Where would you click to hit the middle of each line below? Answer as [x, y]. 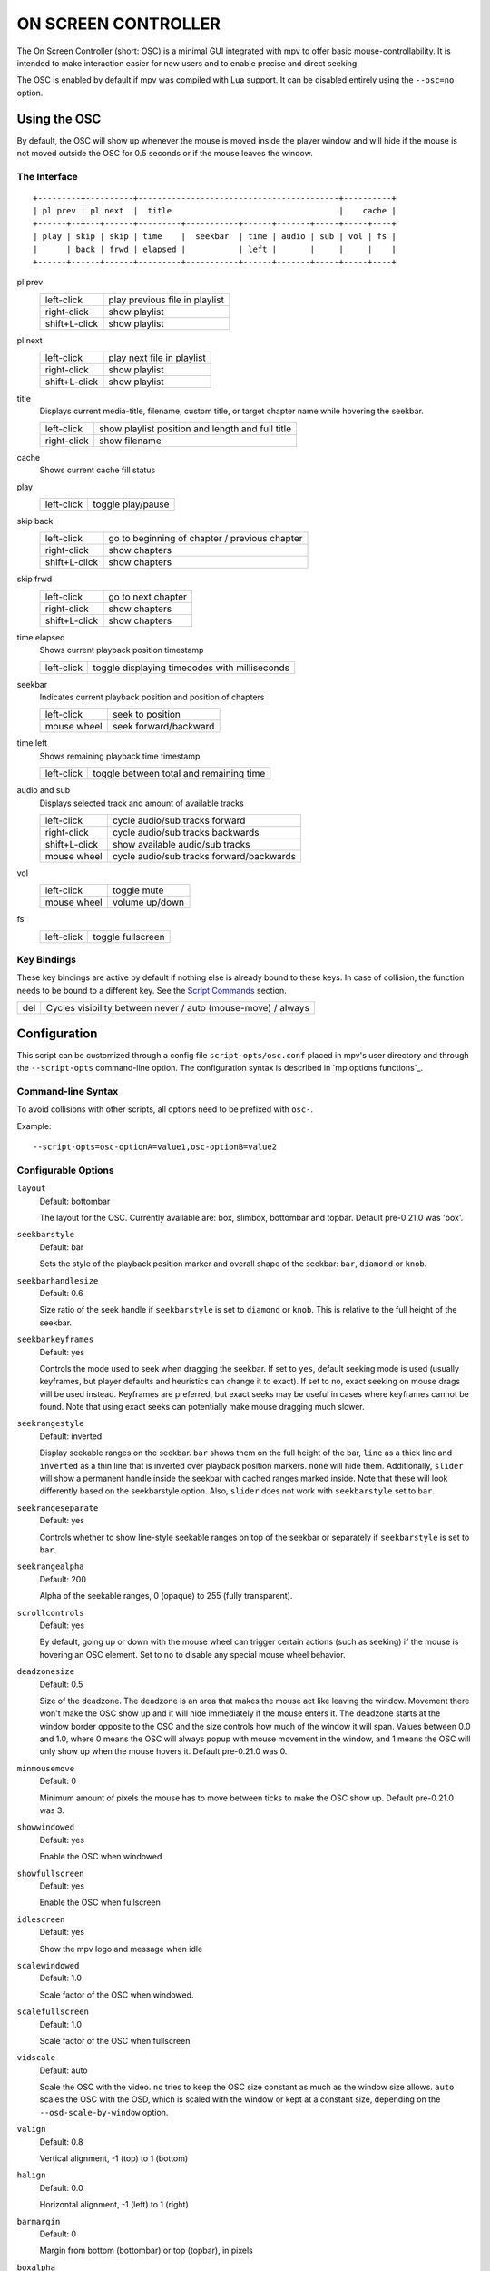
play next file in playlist [157, 358]
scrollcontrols [51, 1613]
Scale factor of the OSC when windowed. [117, 1995]
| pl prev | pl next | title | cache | [215, 211]
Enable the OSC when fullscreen [100, 1902]
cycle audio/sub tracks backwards [186, 832]
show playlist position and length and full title [195, 429]
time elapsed [41, 637]
